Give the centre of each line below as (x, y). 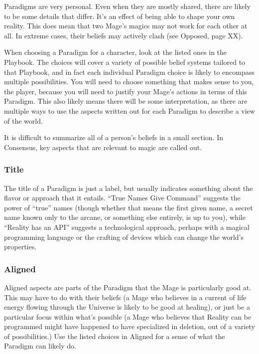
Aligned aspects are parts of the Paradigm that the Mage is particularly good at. (128, 287)
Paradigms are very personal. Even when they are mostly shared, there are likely (127, 6)
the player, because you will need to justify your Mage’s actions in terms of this (126, 91)
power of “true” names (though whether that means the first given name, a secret (129, 207)
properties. (20, 247)
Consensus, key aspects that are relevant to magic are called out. (103, 147)
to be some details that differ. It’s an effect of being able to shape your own (120, 16)
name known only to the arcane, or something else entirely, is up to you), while (125, 217)
